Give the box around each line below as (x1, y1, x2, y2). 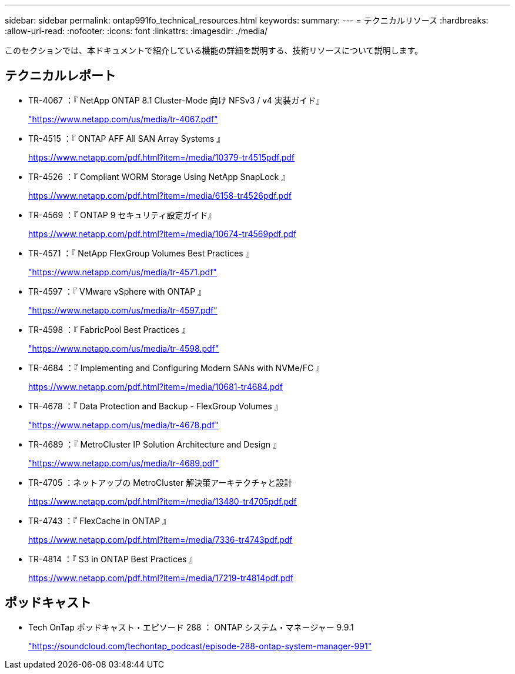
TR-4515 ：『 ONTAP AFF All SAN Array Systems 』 (28, 133, 225, 144)
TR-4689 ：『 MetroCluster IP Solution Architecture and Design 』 (28, 439, 282, 449)
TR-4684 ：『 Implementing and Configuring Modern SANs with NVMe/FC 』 (28, 362, 325, 373)
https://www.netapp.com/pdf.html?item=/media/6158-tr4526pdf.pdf (28, 190, 292, 201)
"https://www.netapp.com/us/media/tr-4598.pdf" (28, 343, 219, 353)
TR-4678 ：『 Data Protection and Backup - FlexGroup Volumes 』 (28, 401, 283, 411)
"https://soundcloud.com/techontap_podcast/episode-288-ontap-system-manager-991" (28, 640, 372, 651)
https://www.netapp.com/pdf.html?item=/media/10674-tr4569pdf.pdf (28, 228, 297, 239)
